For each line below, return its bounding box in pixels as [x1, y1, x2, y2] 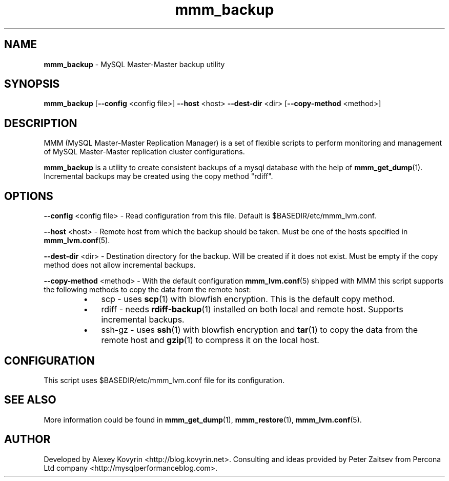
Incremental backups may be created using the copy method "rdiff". [44, 172, 273, 181]
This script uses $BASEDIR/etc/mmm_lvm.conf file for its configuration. [44, 375, 285, 385]
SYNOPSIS [4, 77, 60, 91]
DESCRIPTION [4, 116, 77, 130]
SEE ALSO [4, 393, 56, 407]
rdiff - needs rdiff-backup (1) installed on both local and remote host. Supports [101, 304, 403, 315]
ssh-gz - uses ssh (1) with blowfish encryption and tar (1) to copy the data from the [101, 325, 418, 335]
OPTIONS [4, 189, 53, 203]
